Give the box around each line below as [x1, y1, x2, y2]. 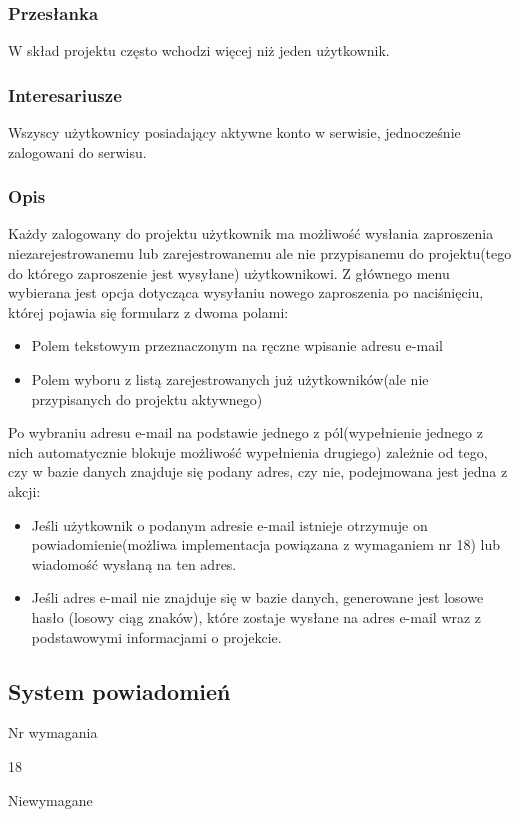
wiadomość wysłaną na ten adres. [31, 553, 237, 574]
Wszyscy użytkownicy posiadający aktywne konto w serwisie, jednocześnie [8, 122, 461, 143]
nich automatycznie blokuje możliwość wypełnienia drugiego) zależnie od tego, [8, 441, 488, 462]
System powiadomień [8, 675, 231, 706]
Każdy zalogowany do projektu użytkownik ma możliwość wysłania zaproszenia [8, 223, 494, 244]
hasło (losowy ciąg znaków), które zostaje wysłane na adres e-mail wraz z [31, 606, 482, 627]
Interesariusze [8, 82, 122, 107]
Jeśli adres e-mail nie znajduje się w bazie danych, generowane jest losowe [31, 587, 484, 608]
